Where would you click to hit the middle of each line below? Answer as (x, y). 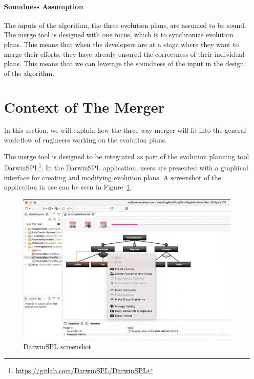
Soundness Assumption (44, 6)
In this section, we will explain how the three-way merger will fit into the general (125, 130)
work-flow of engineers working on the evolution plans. (85, 140)
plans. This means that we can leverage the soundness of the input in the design (124, 63)
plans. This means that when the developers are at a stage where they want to (122, 44)
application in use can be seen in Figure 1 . (68, 187)
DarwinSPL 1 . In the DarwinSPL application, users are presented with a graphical (126, 167)
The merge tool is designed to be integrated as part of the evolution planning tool (127, 156)
